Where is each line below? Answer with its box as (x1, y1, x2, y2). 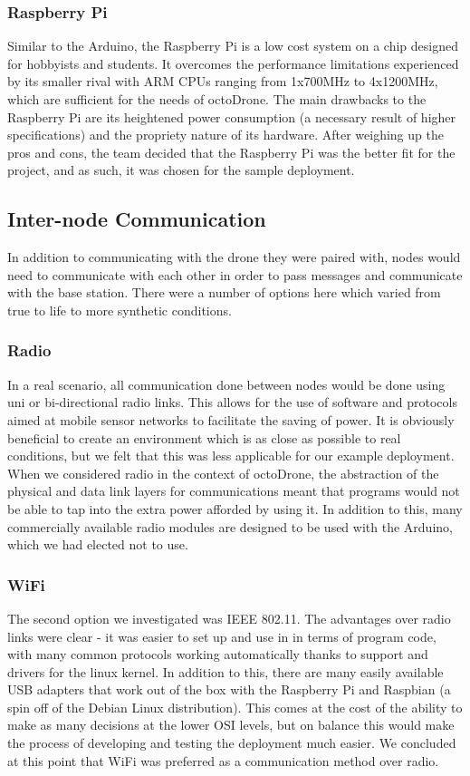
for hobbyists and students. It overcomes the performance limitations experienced (7, 53, 459, 73)
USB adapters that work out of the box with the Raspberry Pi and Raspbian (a (7, 680, 451, 699)
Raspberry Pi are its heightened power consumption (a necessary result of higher (7, 107, 456, 126)
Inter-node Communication (7, 205, 266, 233)
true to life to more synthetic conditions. (7, 300, 232, 319)
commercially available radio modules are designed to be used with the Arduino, (7, 517, 453, 536)
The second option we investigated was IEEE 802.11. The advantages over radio (7, 608, 451, 627)
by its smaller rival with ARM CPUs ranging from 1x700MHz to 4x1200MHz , (7, 72, 438, 91)
